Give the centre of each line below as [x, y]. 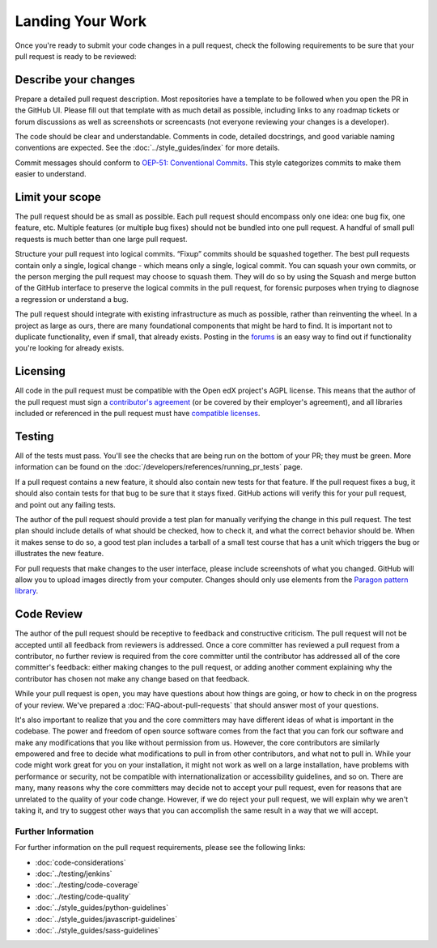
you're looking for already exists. [70, 348]
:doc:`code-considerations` [81, 862]
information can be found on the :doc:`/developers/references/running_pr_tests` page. [159, 467]
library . [27, 591]
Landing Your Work [81, 21]
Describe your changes [75, 80]
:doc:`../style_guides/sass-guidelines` [98, 930]
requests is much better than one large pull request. [101, 239]
